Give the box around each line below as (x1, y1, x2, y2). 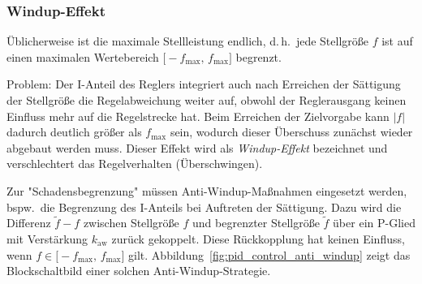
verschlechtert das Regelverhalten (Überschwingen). (6, 155, 263, 172)
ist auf (381, 32, 413, 49)
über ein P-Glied (333, 214, 416, 231)
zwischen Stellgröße (83, 214, 179, 231)
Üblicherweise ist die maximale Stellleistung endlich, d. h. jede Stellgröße (6, 32, 368, 49)
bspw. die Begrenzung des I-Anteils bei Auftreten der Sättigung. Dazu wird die (6, 198, 402, 215)
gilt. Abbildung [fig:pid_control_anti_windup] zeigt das (128, 246, 411, 263)
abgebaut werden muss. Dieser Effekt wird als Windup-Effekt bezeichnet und (6, 139, 388, 156)
